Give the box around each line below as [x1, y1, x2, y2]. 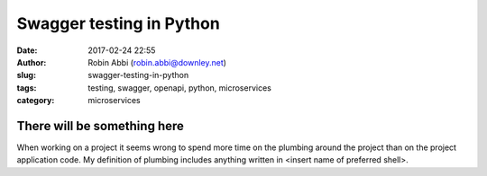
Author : [16, 57, 47, 67]
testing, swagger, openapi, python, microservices [87, 82, 272, 93]
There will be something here [16, 118, 185, 134]
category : [16, 95, 55, 106]
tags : [16, 82, 37, 93]
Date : [16, 45, 38, 56]
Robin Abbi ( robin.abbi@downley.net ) [87, 57, 227, 67]
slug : [16, 70, 36, 81]
